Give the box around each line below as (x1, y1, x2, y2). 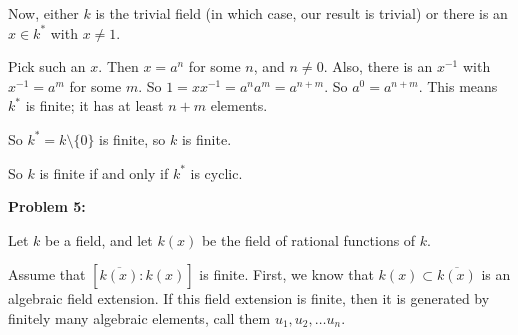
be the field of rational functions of (201, 229, 416, 250)
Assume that (8, 264, 86, 285)
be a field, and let (45, 229, 153, 250)
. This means (418, 75, 498, 96)
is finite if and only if (39, 162, 169, 183)
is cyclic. (190, 162, 243, 183)
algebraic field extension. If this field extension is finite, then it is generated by (8, 288, 490, 309)
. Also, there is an (323, 56, 433, 77)
